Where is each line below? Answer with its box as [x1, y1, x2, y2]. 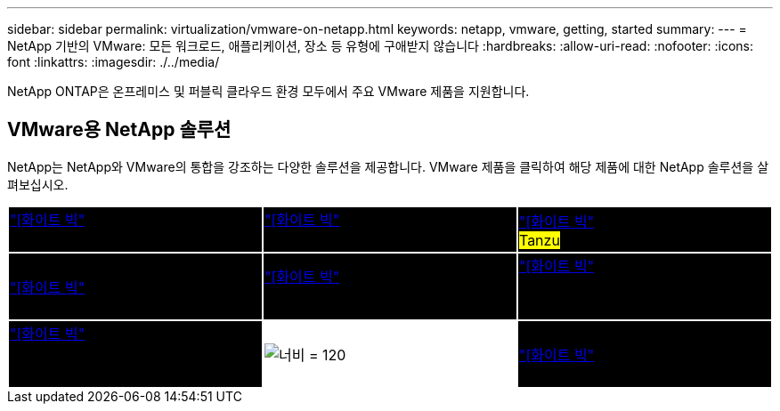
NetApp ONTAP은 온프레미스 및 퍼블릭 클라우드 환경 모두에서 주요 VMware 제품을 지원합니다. [7, 84, 530, 99]
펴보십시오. [7, 176, 69, 192]
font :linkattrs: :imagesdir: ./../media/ [7, 54, 220, 69]
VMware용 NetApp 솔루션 [7, 118, 232, 141]
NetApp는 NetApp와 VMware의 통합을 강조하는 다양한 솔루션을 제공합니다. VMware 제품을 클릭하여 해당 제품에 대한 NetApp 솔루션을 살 [7, 158, 769, 174]
